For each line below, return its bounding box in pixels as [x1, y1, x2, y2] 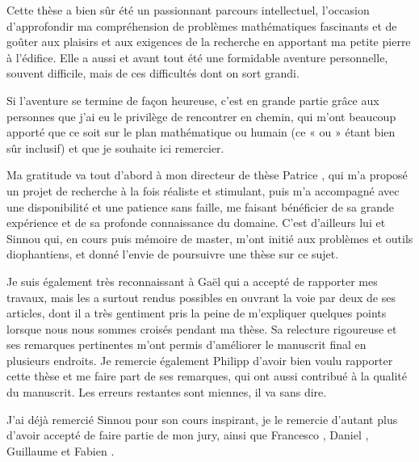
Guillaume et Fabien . [6, 442, 115, 459]
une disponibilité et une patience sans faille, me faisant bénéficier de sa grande [6, 198, 394, 215]
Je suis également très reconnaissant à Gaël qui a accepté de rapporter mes [6, 272, 378, 289]
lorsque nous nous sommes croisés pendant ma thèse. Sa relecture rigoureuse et [6, 320, 397, 337]
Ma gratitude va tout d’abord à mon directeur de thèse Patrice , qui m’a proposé [6, 166, 408, 183]
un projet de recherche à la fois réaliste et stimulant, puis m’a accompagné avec [6, 182, 400, 199]
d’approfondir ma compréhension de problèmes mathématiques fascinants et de [6, 17, 397, 34]
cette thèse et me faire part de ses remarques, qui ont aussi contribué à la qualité [6, 367, 408, 384]
